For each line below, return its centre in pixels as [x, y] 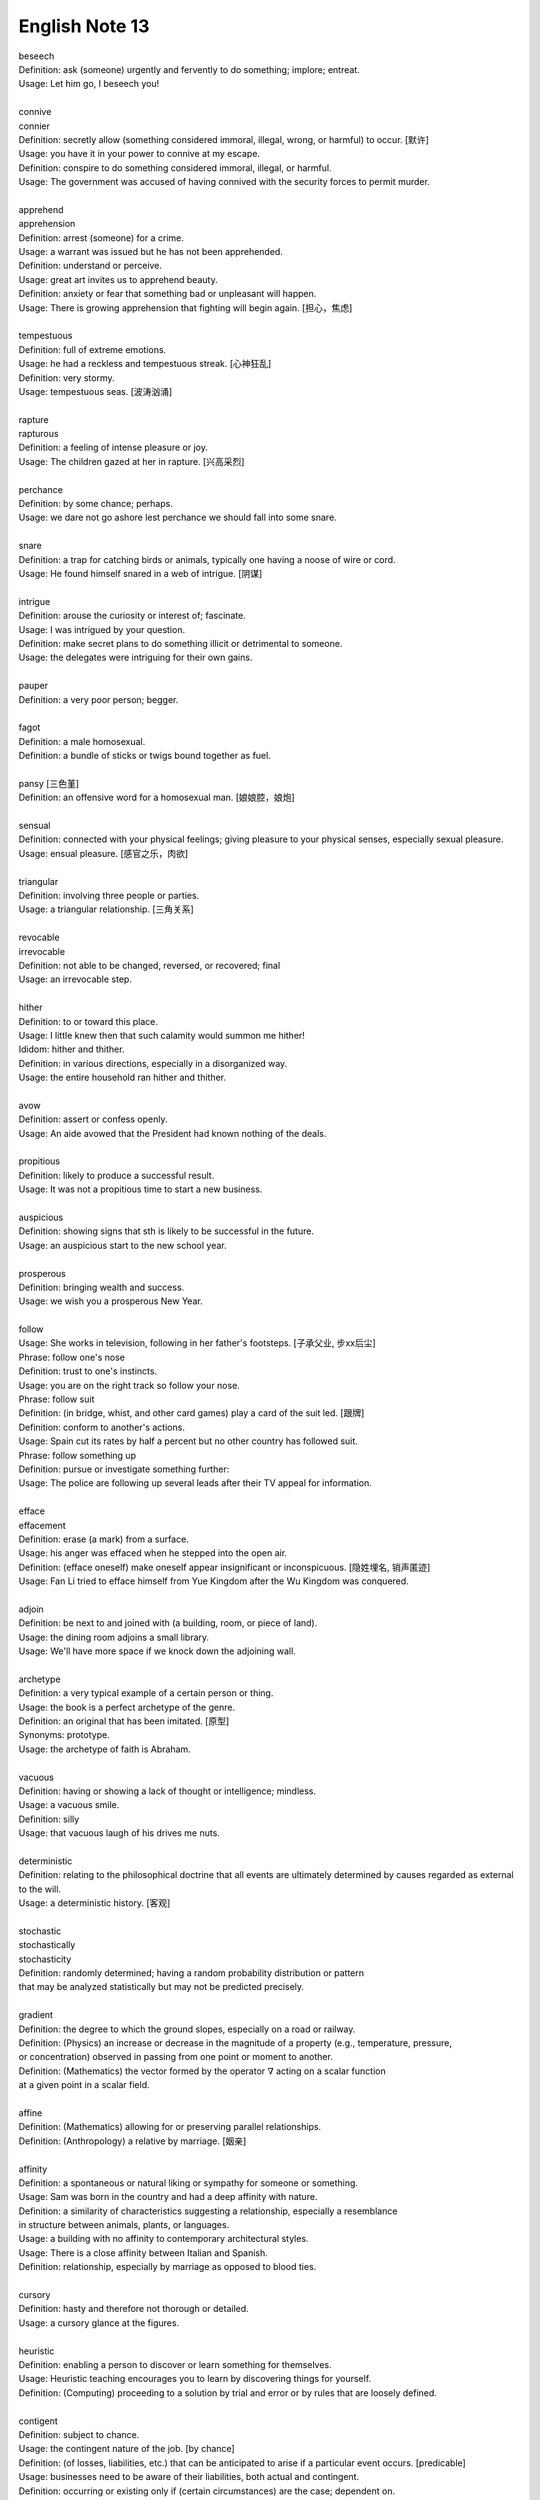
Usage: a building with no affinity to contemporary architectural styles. [163, 2239]
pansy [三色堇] [49, 783]
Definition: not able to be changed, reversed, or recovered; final [149, 965]
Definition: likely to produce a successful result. [116, 1175]
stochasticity [45, 1959]
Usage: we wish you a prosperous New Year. [111, 1301]
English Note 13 [84, 26]
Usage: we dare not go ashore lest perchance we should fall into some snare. [177, 517]
